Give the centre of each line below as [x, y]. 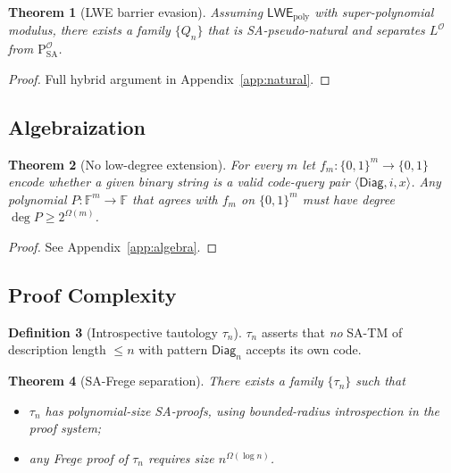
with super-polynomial [374, 12]
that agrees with [175, 199]
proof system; [65, 428]
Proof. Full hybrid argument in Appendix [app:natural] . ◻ [169, 78]
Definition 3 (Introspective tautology [113, 332]
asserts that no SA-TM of [332, 332]
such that [380, 381]
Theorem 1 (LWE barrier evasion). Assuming [136, 12]
